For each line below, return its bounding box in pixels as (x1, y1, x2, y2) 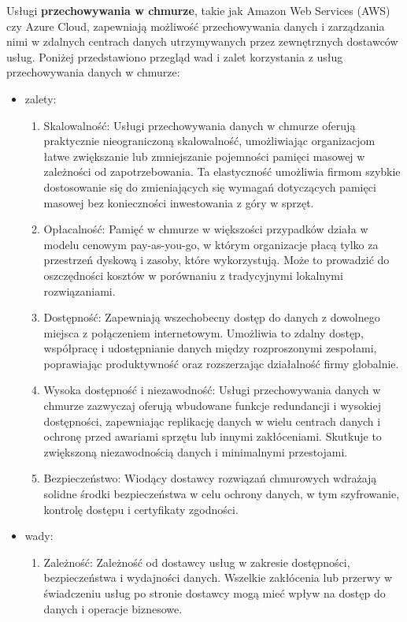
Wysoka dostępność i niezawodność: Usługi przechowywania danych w (43, 382, 381, 398)
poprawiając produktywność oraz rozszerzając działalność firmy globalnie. (43, 355, 399, 371)
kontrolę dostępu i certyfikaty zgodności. (43, 501, 239, 517)
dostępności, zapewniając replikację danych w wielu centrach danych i (43, 412, 381, 429)
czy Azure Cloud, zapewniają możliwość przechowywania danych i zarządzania (6, 17, 385, 34)
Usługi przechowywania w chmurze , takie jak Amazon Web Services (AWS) (6, 2, 390, 18)
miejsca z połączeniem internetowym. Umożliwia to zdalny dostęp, (43, 324, 364, 341)
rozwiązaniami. (43, 282, 116, 299)
